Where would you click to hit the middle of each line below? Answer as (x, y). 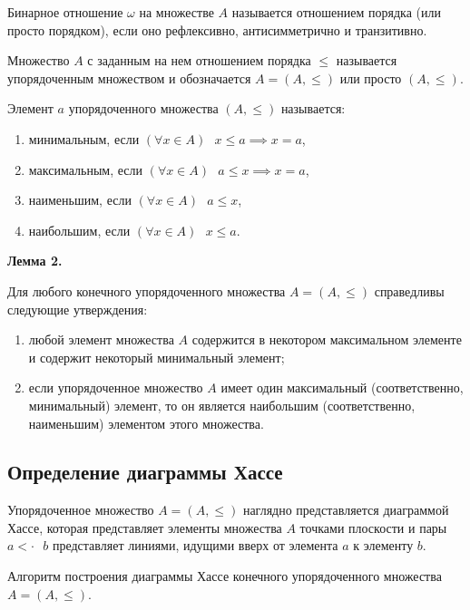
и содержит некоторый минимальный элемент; (157, 357)
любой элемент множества (101, 339)
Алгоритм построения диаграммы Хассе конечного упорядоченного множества (225, 576)
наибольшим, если (79, 230)
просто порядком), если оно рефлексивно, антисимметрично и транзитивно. (217, 29)
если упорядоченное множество (116, 387)
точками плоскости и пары (373, 527)
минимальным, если (84, 138)
